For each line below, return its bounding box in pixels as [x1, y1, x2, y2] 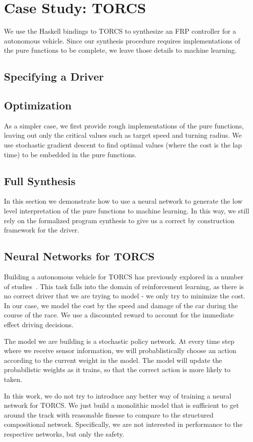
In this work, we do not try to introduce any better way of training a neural [4, 390, 232, 400]
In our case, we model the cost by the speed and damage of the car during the [4, 300, 238, 310]
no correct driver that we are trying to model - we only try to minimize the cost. [4, 291, 246, 301]
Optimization [4, 98, 72, 113]
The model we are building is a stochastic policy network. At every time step [4, 336, 234, 346]
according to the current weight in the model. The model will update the [4, 355, 222, 365]
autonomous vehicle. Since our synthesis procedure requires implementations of [4, 35, 240, 45]
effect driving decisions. [4, 319, 74, 330]
